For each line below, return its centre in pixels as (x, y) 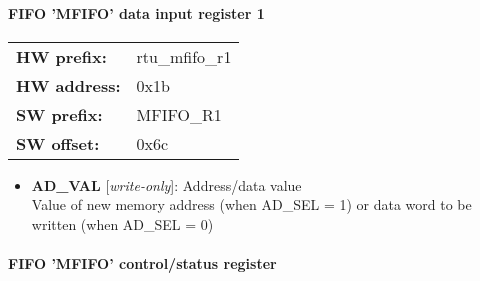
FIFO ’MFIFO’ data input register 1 (136, 12)
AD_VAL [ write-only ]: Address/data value (166, 184)
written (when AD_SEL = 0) (122, 223)
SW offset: (58, 143)
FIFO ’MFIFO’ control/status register (142, 263)
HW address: (68, 85)
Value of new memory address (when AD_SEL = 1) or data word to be (251, 204)
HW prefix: (61, 56)
